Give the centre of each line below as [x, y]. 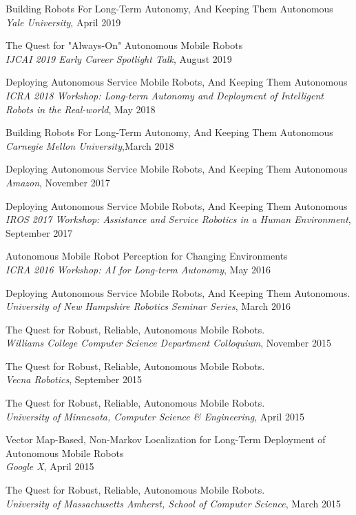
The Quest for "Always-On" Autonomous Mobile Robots [124, 45]
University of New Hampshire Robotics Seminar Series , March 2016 [148, 306]
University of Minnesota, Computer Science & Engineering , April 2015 [155, 416]
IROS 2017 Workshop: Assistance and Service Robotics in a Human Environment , [178, 219]
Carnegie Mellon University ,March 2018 [90, 145]
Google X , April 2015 [50, 466]
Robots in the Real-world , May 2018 [81, 109]
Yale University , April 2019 [63, 22]
